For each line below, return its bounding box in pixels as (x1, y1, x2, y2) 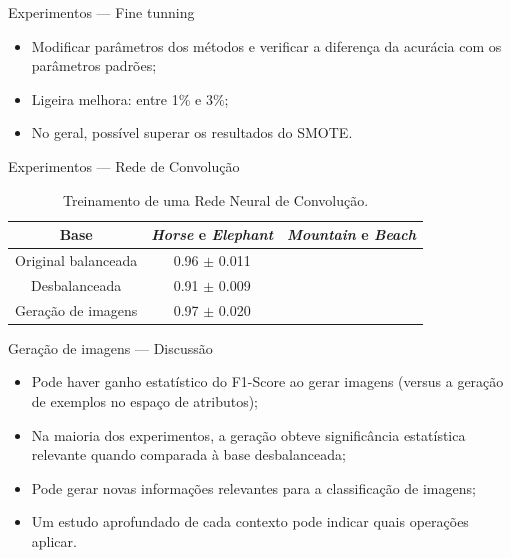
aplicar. (31, 530, 77, 551)
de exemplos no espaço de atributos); (31, 390, 258, 411)
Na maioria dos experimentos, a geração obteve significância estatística (31, 424, 466, 445)
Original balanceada (15, 250, 138, 270)
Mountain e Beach (287, 224, 417, 245)
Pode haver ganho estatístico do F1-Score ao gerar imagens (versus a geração (31, 371, 504, 392)
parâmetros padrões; (31, 55, 157, 76)
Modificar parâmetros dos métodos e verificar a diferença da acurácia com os (31, 35, 502, 56)
